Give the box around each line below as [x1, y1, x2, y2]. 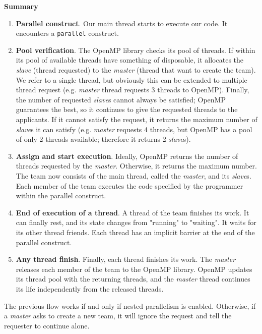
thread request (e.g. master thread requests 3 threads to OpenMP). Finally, [16, 84, 249, 95]
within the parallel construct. [16, 190, 106, 201]
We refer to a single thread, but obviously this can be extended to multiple [16, 74, 247, 85]
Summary [4, 1, 38, 11]
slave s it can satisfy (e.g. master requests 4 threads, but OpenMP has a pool [16, 124, 252, 134]
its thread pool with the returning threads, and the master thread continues [16, 273, 250, 284]
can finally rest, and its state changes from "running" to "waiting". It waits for [16, 217, 256, 228]
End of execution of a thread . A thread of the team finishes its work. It [16, 207, 249, 217]
